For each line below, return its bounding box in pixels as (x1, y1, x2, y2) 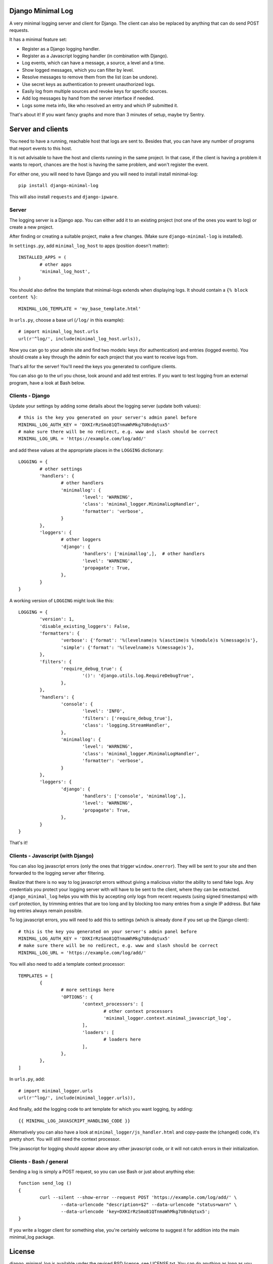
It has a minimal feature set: (9, 36, 67, 42)
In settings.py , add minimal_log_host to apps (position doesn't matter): (9, 243, 169, 249)
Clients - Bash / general (9, 1158, 68, 1165)
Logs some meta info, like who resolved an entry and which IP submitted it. (22, 102, 178, 108)
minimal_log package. (9, 1234, 55, 1240)
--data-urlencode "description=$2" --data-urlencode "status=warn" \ (61, 1201, 237, 1207)
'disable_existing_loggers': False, (39, 623, 131, 629)
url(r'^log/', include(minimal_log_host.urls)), (18, 336, 141, 341)
